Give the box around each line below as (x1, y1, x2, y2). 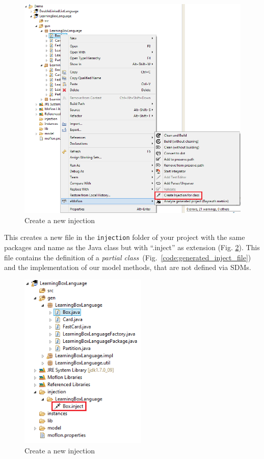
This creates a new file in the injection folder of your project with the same (4, 232, 245, 242)
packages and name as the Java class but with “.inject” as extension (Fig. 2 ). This (4, 241, 260, 252)
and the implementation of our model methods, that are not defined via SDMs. (4, 262, 251, 273)
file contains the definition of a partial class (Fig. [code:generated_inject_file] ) (4, 252, 251, 262)
